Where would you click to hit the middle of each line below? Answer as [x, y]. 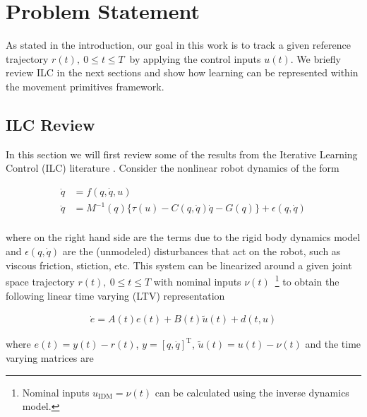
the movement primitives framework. [85, 86]
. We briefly [316, 58]
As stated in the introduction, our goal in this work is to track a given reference [178, 45]
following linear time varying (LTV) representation [115, 295]
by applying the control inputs [195, 58]
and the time [333, 344]
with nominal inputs [197, 281]
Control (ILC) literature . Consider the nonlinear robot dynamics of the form [173, 168]
